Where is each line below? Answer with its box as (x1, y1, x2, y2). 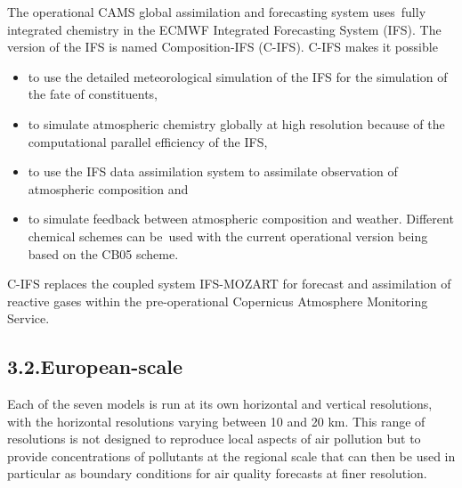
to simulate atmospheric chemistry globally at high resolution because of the (28, 114, 445, 133)
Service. (7, 309, 50, 328)
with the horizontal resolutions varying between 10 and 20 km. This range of (7, 411, 426, 430)
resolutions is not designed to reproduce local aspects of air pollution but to (7, 429, 421, 448)
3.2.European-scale (7, 353, 183, 380)
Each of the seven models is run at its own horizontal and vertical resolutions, (7, 394, 433, 413)
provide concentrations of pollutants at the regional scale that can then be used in (7, 446, 456, 465)
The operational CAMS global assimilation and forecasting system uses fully (7, 3, 426, 20)
